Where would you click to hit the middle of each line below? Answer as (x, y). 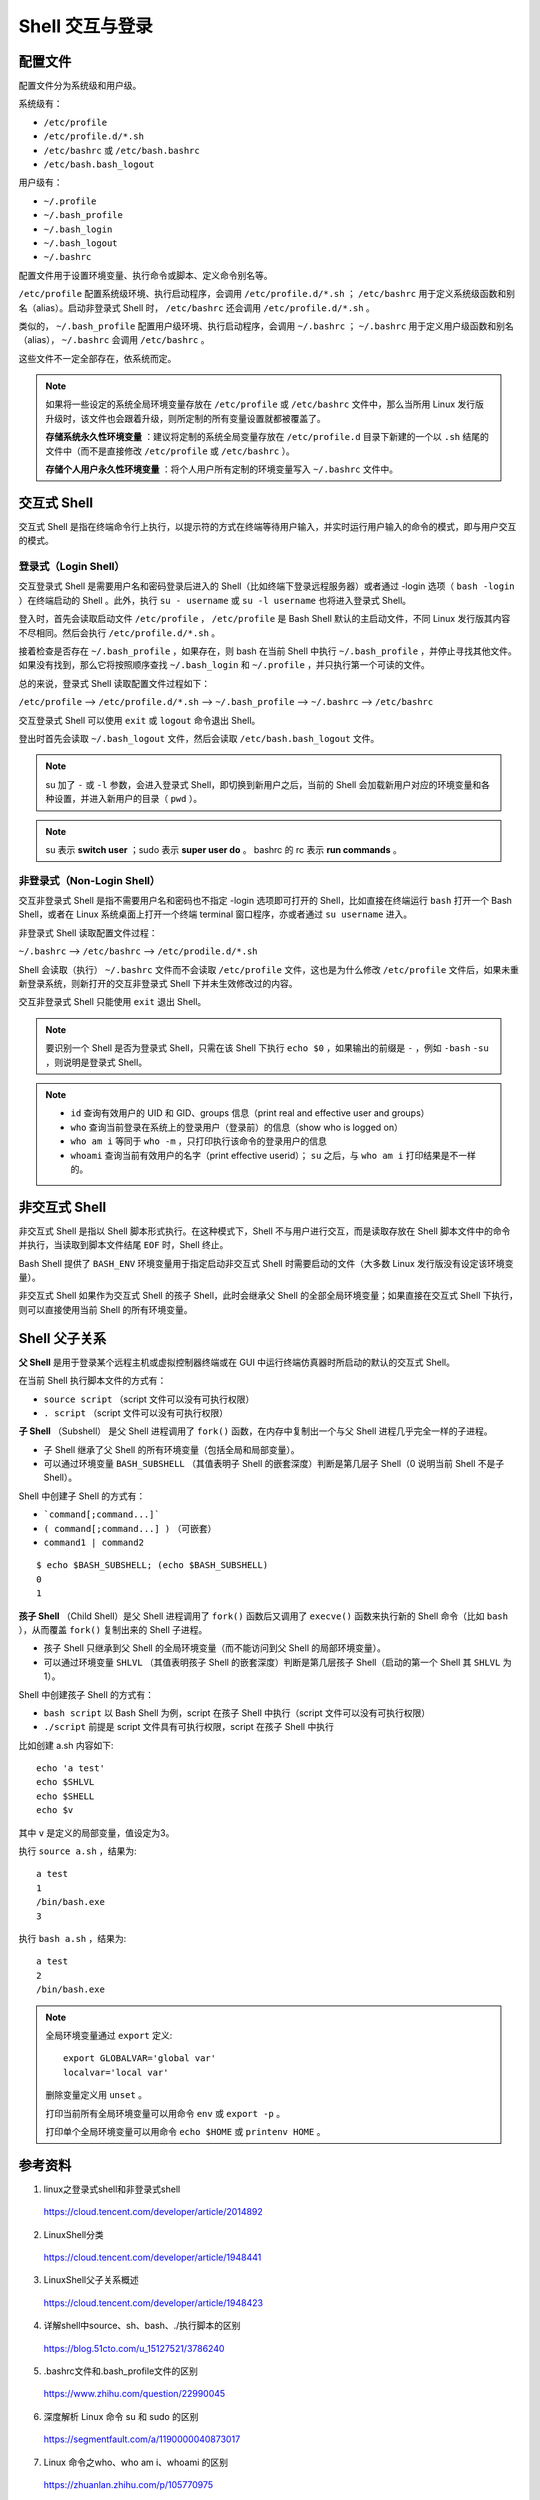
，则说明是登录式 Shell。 (96, 1062)
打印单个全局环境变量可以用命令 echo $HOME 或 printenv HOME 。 (185, 2131)
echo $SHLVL (65, 1782)
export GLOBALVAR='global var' (140, 2058)
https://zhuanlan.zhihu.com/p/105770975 (128, 2484)
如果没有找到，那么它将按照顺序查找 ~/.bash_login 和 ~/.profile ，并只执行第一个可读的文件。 (224, 665)
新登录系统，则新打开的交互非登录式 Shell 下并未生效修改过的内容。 (158, 984)
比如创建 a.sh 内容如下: (66, 1745)
